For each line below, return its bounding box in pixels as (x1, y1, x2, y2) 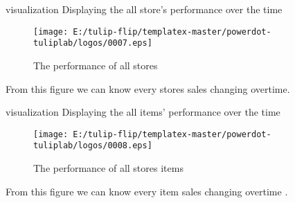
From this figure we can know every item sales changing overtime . (6, 184, 288, 198)
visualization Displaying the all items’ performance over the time (6, 105, 280, 119)
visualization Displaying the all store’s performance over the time (6, 2, 283, 16)
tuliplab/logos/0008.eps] (33, 141, 152, 151)
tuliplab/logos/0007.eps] (33, 38, 152, 48)
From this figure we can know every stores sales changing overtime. (6, 81, 290, 96)
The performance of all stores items (33, 161, 184, 175)
